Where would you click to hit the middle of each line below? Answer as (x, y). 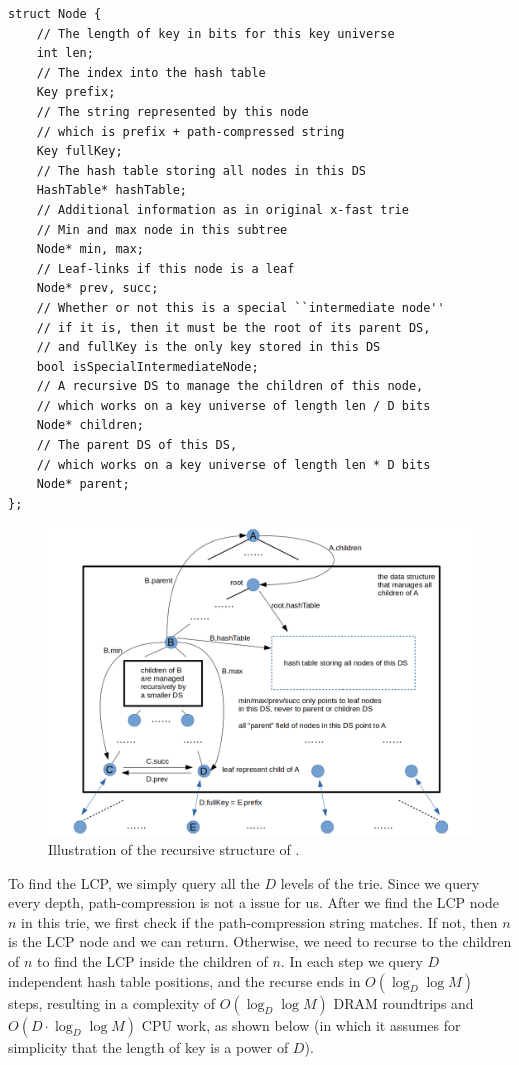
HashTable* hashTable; (111, 190)
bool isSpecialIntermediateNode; (147, 366)
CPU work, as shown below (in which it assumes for (301, 1024)
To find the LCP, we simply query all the (134, 882)
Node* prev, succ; (97, 288)
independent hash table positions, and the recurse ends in (184, 980)
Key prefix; (76, 92)
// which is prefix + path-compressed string (190, 131)
